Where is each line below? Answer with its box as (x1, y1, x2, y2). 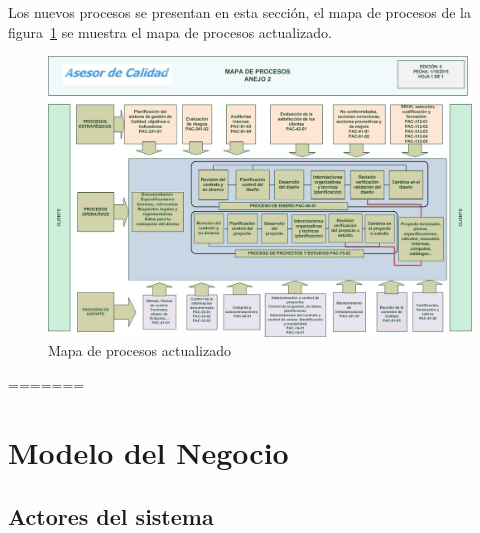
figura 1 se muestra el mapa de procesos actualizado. (8, 21, 332, 42)
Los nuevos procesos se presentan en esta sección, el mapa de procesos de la (8, 2, 471, 22)
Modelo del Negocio (8, 432, 289, 473)
